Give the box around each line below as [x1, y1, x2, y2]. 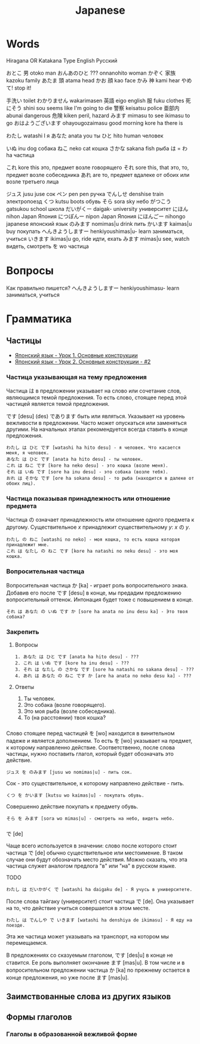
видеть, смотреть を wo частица [6, 243, 90, 250]
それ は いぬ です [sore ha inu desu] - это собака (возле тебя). [6, 469, 169, 475]
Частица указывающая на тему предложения [6, 373, 147, 381]
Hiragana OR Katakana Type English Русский [6, 57, 118, 64]
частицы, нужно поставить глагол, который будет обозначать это [6, 750, 174, 757]
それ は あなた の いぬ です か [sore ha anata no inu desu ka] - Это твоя [6, 608, 188, 614]
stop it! [14, 84, 32, 91]
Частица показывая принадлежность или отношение [6, 494, 171, 503]
